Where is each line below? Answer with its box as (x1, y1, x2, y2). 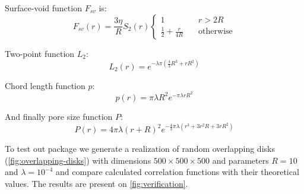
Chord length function (5, 79, 85, 91)
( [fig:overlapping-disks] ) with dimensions (5, 154, 151, 166)
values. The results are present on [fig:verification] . (5, 177, 188, 189)
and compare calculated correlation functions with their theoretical (56, 166, 299, 178)
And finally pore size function (5, 110, 113, 122)
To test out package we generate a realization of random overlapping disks (5, 142, 275, 155)
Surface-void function (5, 2, 82, 14)
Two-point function (5, 47, 75, 59)
